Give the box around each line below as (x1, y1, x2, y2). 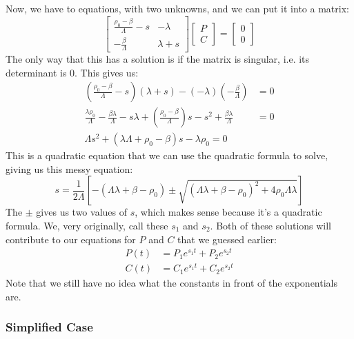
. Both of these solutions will (210, 218, 332, 232)
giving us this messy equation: (6, 161, 133, 176)
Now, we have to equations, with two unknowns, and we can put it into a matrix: (6, 1, 349, 15)
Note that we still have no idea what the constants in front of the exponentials (6, 276, 337, 290)
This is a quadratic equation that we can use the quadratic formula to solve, (6, 148, 328, 163)
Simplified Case (6, 318, 93, 336)
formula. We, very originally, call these (6, 218, 168, 232)
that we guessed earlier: (177, 232, 277, 246)
